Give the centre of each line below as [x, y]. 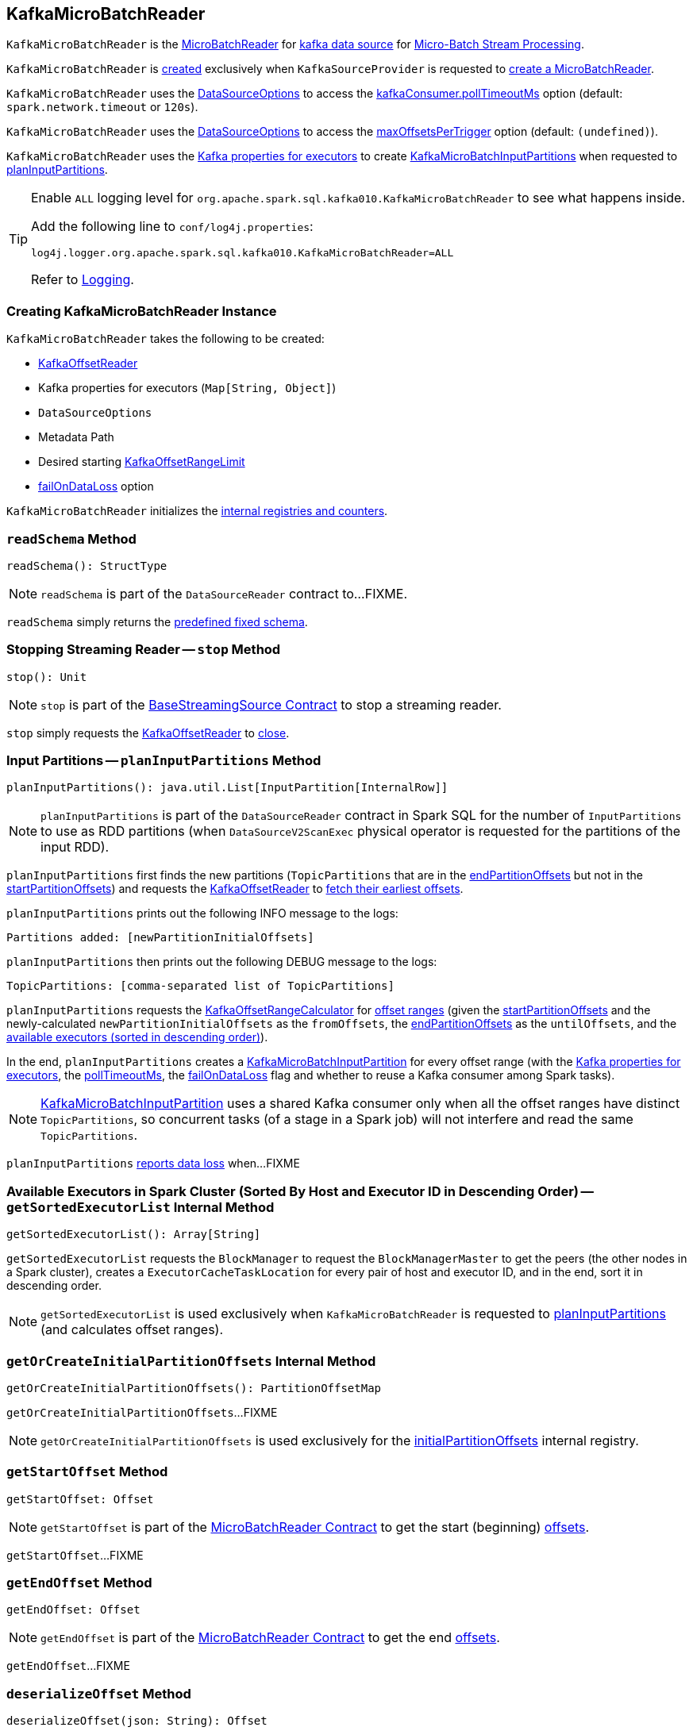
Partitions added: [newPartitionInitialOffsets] [160, 938]
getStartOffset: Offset [80, 1499]
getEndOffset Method [79, 1583]
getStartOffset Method [87, 1472]
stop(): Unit [47, 677]
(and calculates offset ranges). [132, 1330]
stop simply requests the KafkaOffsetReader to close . [148, 733]
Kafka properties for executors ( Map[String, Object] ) [187, 388]
